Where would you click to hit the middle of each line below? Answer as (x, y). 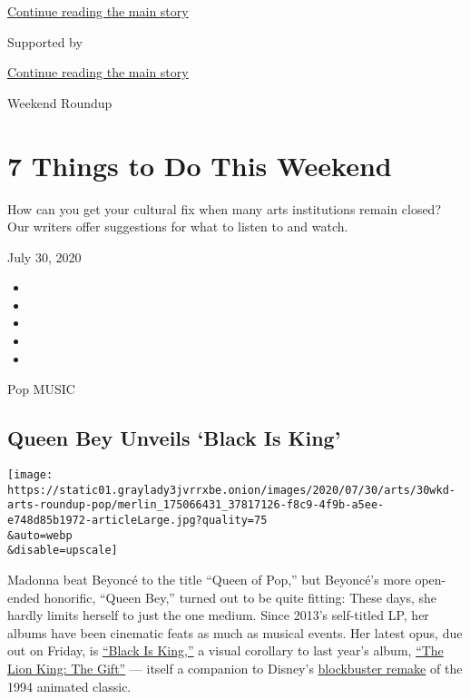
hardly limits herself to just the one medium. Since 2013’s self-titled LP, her (218, 615)
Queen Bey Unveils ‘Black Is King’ (174, 438)
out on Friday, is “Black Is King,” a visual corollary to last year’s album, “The (225, 650)
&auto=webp (40, 535)
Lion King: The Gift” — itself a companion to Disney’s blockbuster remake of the (235, 668)
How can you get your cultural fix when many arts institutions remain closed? (225, 208)
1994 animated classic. (69, 686)
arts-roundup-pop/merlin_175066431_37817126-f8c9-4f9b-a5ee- (196, 505)
